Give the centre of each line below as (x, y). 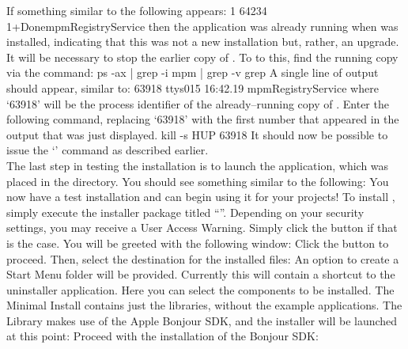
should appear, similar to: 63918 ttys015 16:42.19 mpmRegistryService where (193, 87)
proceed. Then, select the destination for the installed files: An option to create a (203, 258)
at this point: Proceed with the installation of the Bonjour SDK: (162, 336)
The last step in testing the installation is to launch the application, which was (198, 165)
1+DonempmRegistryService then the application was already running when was (202, 26)
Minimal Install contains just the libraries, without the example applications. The (204, 305)
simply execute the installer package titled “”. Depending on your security (185, 212)
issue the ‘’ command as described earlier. (108, 150)
